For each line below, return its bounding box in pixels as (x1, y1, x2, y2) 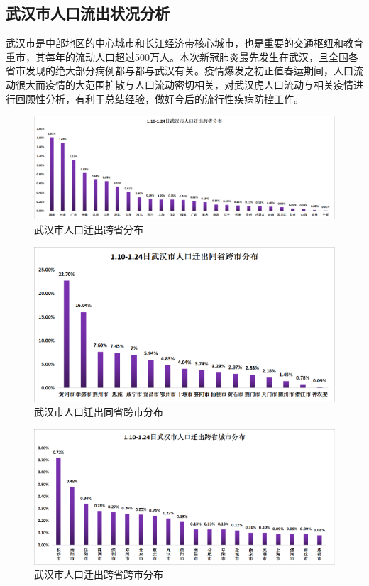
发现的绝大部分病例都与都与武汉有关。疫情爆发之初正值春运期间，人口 (25, 63, 353, 78)
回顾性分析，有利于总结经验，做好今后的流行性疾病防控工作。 (15, 91, 304, 106)
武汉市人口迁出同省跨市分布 (34, 404, 163, 419)
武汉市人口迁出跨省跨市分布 (34, 567, 163, 582)
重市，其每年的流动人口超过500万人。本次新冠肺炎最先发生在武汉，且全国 (6, 49, 348, 64)
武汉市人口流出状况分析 (6, 2, 170, 24)
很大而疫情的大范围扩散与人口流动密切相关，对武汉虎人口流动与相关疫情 (15, 77, 353, 92)
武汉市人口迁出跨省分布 (34, 222, 143, 237)
